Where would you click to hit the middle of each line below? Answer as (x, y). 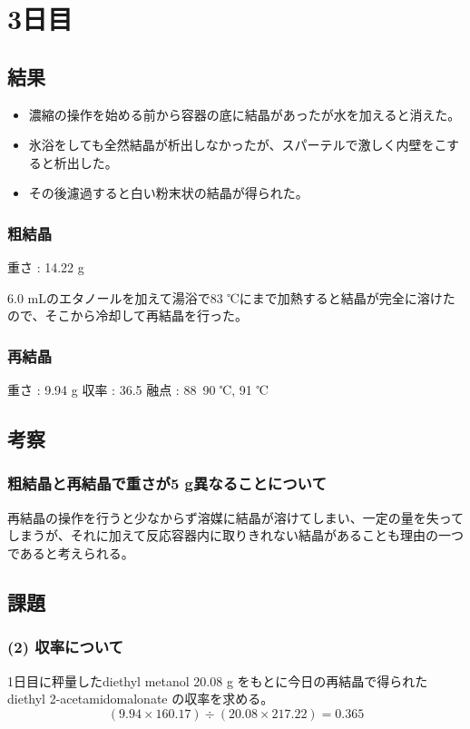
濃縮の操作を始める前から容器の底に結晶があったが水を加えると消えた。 (245, 114)
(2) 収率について (65, 647)
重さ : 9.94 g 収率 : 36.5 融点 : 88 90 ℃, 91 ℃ (138, 390)
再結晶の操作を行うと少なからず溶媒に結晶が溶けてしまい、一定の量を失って (236, 517)
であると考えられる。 (71, 552)
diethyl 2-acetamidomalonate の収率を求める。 (141, 699)
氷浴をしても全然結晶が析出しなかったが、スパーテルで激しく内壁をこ (238, 145)
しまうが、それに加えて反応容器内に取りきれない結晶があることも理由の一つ (236, 535)
